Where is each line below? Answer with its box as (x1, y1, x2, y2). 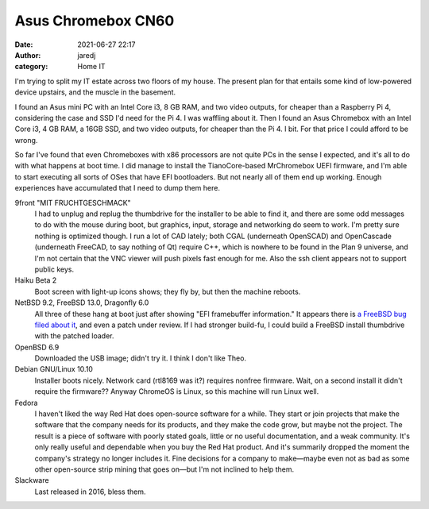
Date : (14, 40, 33, 49)
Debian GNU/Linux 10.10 (14, 364, 93, 374)
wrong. (14, 135, 38, 145)
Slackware (14, 476, 49, 485)
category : (14, 62, 48, 71)
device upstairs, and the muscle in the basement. (14, 87, 176, 97)
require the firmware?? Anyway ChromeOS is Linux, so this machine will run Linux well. (34, 387, 319, 396)
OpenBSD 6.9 (14, 342, 60, 352)
